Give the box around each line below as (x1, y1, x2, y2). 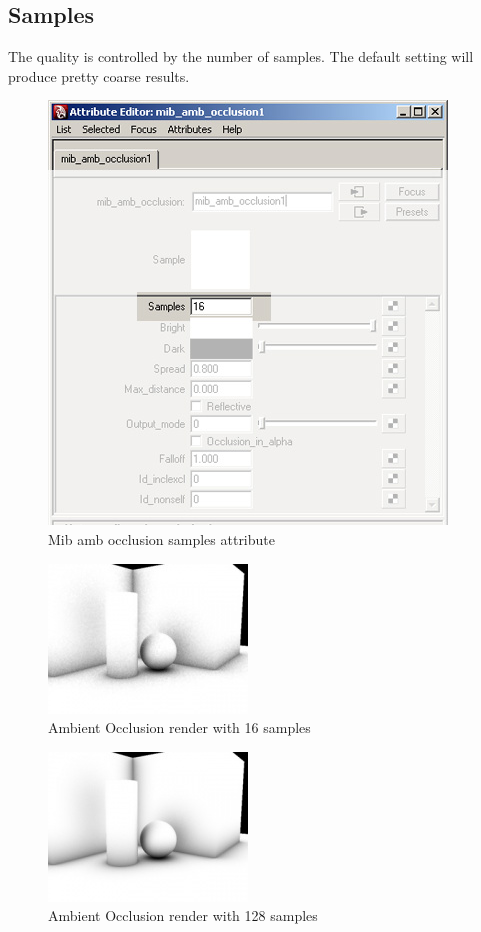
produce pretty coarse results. (8, 65, 190, 86)
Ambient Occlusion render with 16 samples (48, 717, 311, 738)
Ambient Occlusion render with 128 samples (48, 905, 318, 926)
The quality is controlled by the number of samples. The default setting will (8, 46, 474, 67)
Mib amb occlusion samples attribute (48, 528, 275, 549)
